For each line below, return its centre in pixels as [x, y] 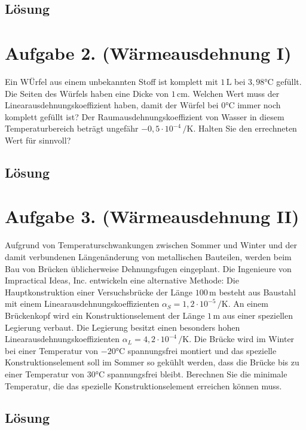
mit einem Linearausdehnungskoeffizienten [82, 304]
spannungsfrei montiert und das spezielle [202, 350]
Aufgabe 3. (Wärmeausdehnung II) [152, 216]
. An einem [248, 304]
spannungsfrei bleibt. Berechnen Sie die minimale [197, 373]
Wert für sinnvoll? [38, 140]
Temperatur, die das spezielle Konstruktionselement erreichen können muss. [143, 385]
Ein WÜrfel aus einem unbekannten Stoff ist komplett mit [111, 81]
